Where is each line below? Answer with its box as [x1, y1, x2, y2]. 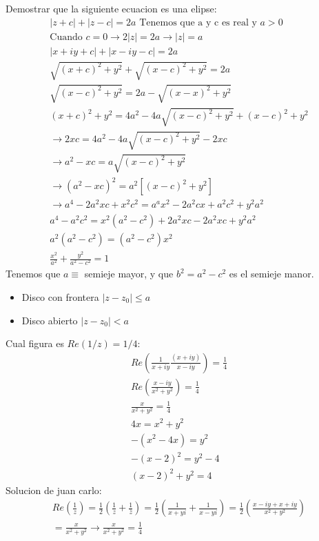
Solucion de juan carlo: [6, 482, 102, 497]
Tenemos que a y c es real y [139, 17, 257, 28]
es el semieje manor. [229, 266, 314, 281]
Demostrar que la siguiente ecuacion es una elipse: [6, 1, 217, 15]
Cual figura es [6, 336, 64, 351]
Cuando [50, 32, 83, 42]
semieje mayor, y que [84, 266, 174, 281]
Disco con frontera [21, 289, 99, 304]
